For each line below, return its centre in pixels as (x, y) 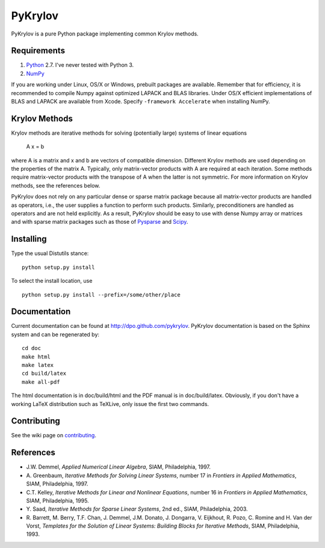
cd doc (32, 348)
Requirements (38, 51)
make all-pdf (41, 382)
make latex (38, 365)
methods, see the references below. (56, 185)
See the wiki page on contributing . (54, 436)
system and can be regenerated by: (55, 334)
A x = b (35, 147)
